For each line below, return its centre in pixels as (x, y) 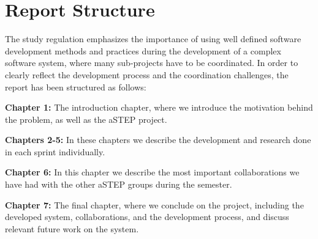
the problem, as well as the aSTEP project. (86, 119)
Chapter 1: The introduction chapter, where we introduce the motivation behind (159, 107)
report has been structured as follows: (76, 86)
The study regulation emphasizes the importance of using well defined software (153, 39)
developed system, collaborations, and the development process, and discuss (147, 217)
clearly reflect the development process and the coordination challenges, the (147, 74)
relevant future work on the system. (72, 228)
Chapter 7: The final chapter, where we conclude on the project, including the (154, 204)
